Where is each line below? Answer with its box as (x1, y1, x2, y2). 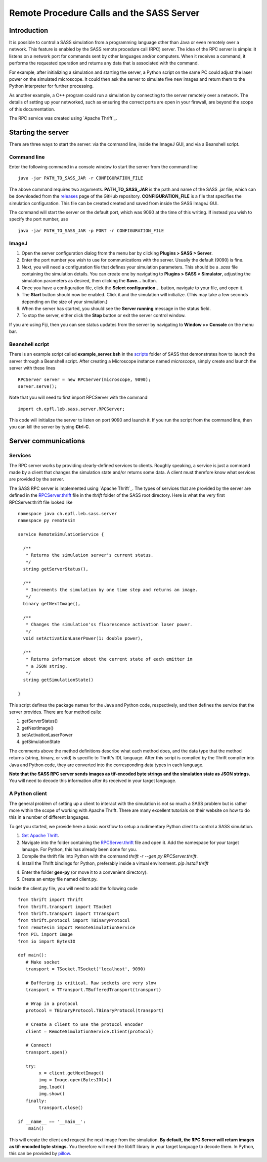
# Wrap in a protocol (25, 1001, 78, 1006)
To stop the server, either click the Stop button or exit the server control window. (21, 313, 186, 318)
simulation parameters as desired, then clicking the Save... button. (21, 278, 157, 284)
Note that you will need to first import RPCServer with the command (9, 394, 148, 401)
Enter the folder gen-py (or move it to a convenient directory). (21, 869, 148, 875)
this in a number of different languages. (9, 814, 90, 820)
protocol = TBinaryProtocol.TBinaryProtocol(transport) (25, 1008, 164, 1013)
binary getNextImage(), (23, 601, 81, 607)
